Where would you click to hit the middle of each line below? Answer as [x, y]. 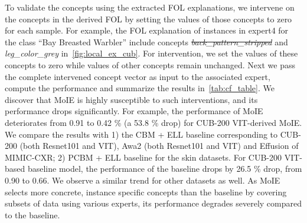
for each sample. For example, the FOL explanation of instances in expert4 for [147, 30]
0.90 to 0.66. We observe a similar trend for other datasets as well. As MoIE [143, 180]
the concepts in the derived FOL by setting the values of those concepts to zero [148, 19]
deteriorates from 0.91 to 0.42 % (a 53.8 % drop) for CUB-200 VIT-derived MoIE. [153, 122]
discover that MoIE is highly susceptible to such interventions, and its [131, 99]
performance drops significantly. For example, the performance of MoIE [134, 111]
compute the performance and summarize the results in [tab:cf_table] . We [140, 88]
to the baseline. [32, 214]
